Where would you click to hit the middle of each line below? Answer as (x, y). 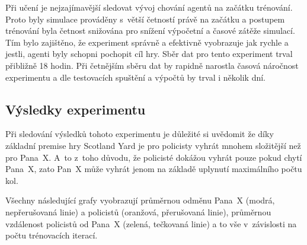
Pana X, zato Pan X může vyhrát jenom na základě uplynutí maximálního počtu (154, 169)
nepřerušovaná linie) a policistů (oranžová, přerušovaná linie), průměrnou (138, 211)
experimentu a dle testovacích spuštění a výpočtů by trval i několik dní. (135, 77)
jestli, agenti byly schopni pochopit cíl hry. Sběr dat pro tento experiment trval (149, 54)
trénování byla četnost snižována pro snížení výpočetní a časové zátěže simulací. (150, 31)
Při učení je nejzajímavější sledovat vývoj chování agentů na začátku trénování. (149, 7)
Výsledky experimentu (76, 109)
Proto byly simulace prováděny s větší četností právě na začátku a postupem (145, 19)
